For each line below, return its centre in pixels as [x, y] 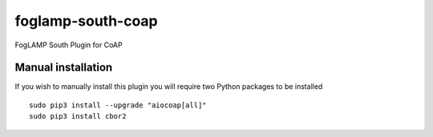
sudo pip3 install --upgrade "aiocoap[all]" [118, 105]
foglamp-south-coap [86, 21]
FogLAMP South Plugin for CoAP [69, 45]
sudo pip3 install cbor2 [78, 117]
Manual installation [64, 68]
